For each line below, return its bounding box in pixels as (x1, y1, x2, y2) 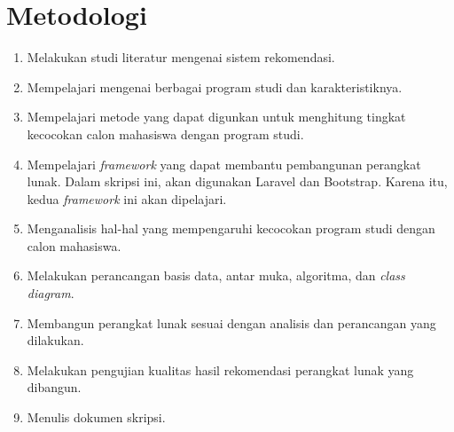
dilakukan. (27, 331, 84, 350)
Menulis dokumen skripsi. (27, 408, 166, 427)
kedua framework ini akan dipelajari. (27, 189, 227, 208)
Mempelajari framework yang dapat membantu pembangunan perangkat (27, 154, 421, 173)
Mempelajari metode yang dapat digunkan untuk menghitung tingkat (27, 107, 406, 126)
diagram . (27, 284, 74, 302)
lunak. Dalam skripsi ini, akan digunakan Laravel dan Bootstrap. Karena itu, (27, 172, 448, 191)
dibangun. (27, 378, 82, 397)
